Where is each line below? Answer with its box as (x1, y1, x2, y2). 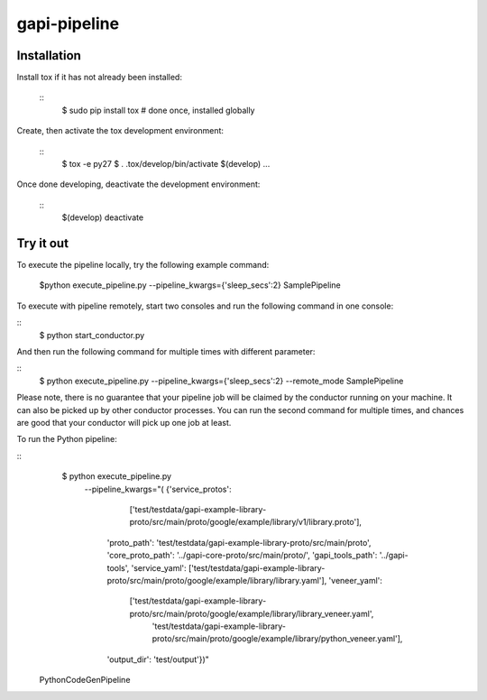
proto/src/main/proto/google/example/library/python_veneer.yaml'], (152, 633, 403, 644)
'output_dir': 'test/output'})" (106, 654, 209, 665)
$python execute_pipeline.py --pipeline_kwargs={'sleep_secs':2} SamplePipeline (39, 280, 342, 290)
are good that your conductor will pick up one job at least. (16, 418, 232, 428)
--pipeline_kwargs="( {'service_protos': (84, 484, 232, 494)
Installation (16, 48, 81, 63)
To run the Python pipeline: (16, 434, 117, 445)
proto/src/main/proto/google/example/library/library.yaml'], (106, 575, 327, 585)
